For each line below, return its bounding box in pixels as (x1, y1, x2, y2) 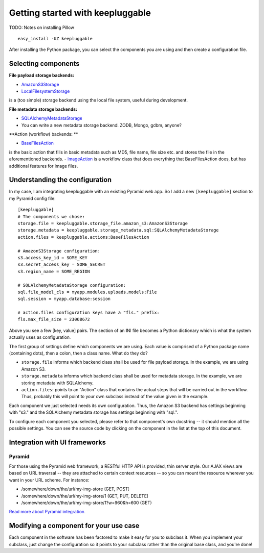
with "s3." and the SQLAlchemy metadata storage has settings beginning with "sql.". (9, 409, 178, 415)
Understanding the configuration (9, 176, 112, 184)
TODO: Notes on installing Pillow (9, 25, 74, 30)
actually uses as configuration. (9, 334, 71, 340)
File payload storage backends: (9, 73, 74, 78)
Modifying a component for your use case (9, 522, 139, 530)
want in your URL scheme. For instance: (9, 477, 90, 483)
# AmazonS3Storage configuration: (18, 248, 100, 253)
